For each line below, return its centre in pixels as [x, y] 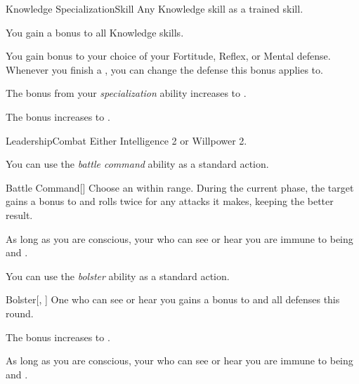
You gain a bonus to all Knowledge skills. [95, 32]
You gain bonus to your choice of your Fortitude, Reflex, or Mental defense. [168, 56]
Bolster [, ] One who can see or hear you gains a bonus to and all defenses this [173, 299]
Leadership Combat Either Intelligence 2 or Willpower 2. [126, 140]
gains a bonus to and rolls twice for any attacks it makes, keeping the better [170, 201]
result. [19, 214]
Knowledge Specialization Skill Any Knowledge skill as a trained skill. [155, 8]
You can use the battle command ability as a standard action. [137, 164]
